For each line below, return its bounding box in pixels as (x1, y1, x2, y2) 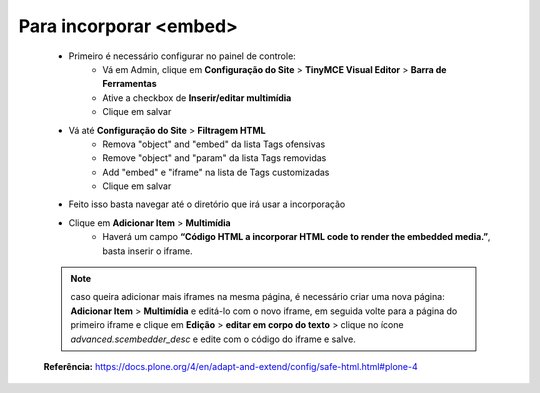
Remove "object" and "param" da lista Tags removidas (102, 152, 327, 164)
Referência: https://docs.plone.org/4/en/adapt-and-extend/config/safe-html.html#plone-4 (43, 360, 419, 372)
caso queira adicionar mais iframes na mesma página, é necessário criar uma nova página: (70, 291, 445, 303)
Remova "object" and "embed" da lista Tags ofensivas (102, 138, 326, 150)
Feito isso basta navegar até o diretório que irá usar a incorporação (68, 198, 346, 210)
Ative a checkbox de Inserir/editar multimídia (102, 91, 292, 104)
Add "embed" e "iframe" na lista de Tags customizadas (102, 166, 330, 178)
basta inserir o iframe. (102, 245, 194, 257)
